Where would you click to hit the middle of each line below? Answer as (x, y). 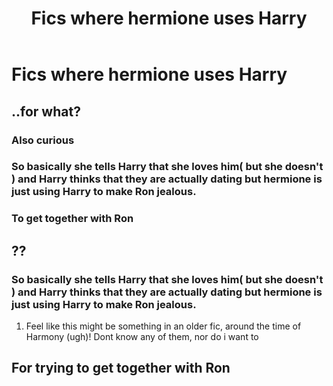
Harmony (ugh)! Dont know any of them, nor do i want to (142, 337)
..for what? (46, 111)
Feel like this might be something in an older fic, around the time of (163, 326)
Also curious (43, 140)
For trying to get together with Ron (121, 368)
